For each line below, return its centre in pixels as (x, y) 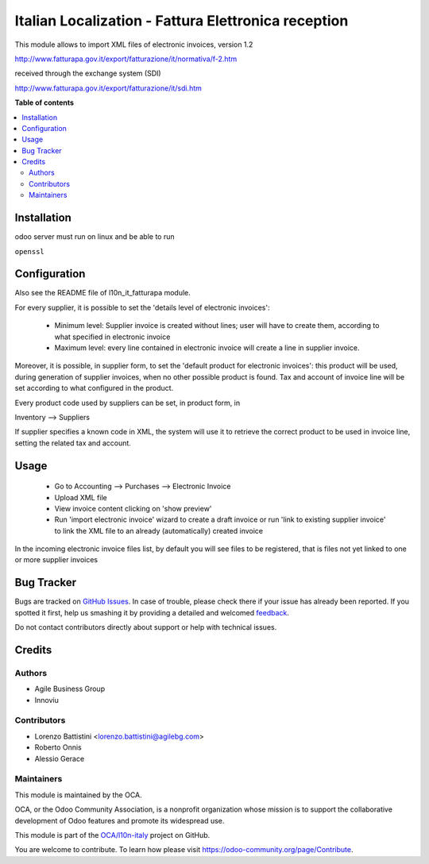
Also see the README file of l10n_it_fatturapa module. (102, 293)
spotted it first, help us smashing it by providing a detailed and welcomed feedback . (152, 612)
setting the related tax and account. (73, 443)
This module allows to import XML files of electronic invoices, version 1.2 (134, 44)
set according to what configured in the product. (94, 388)
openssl (30, 251)
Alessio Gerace (60, 758)
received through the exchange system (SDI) (88, 73)
